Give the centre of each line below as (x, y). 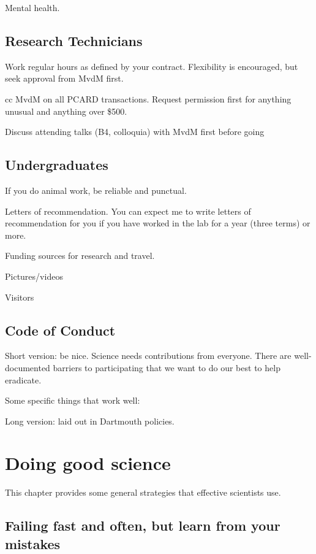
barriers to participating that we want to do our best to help (167, 367)
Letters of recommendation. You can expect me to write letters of (128, 211)
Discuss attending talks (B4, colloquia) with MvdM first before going (135, 132)
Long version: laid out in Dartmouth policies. (90, 421)
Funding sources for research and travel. (80, 256)
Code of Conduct (60, 330)
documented (28, 367)
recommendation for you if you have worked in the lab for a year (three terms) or (158, 223)
